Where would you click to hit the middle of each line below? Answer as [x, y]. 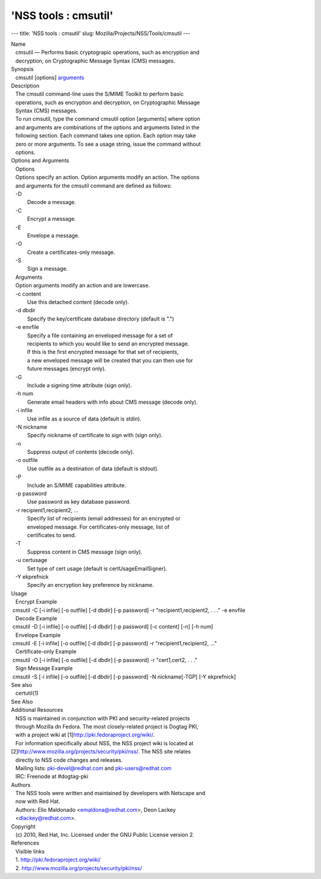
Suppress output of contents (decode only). [81, 452]
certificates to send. [52, 535]
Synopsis [22, 69]
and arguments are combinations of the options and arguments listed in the [107, 127]
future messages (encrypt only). [67, 369]
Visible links [30, 851]
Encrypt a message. [52, 219]
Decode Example [36, 618]
